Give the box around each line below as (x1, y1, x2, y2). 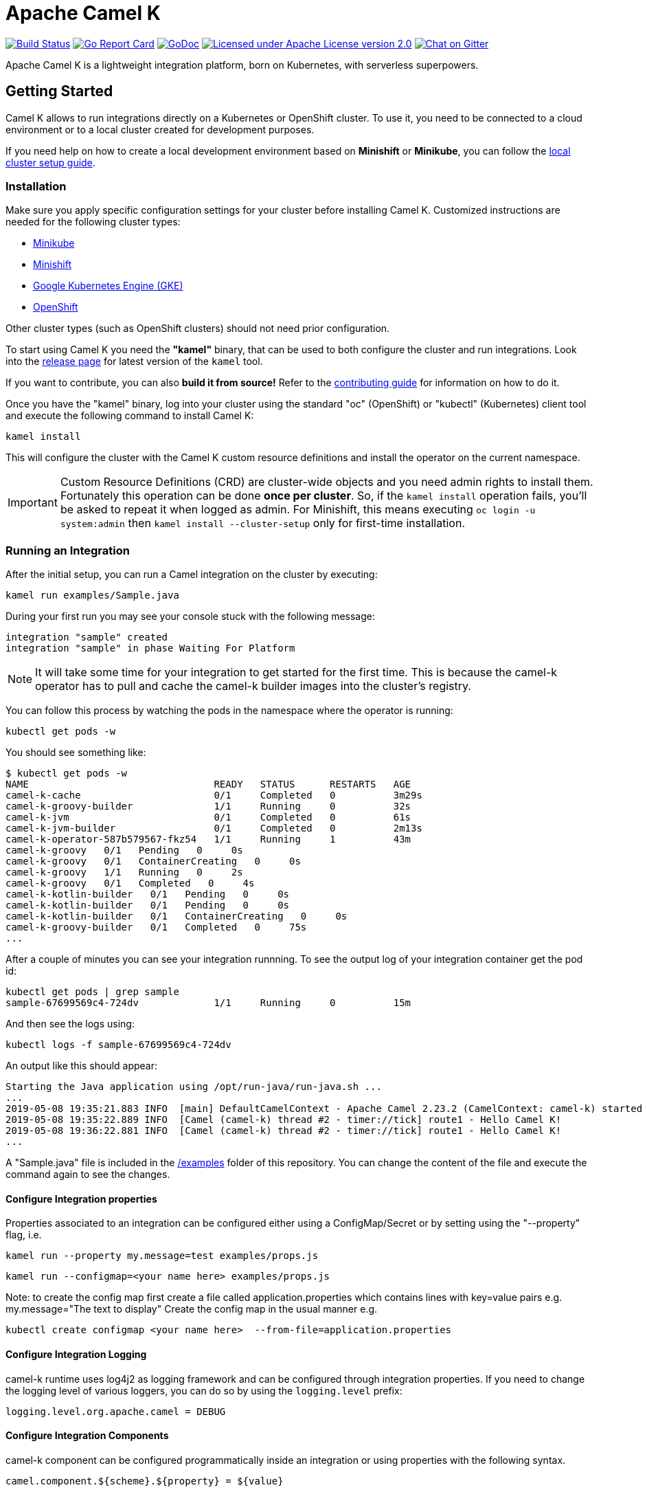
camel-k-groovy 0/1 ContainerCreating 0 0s (5, 856, 301, 867)
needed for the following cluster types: (5, 216, 181, 228)
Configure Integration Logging (5, 1348, 147, 1360)
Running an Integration (5, 543, 130, 557)
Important (8, 496, 58, 510)
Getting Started (5, 82, 113, 100)
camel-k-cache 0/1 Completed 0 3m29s (5, 790, 422, 801)
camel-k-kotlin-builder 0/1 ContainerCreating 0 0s (5, 911, 348, 922)
